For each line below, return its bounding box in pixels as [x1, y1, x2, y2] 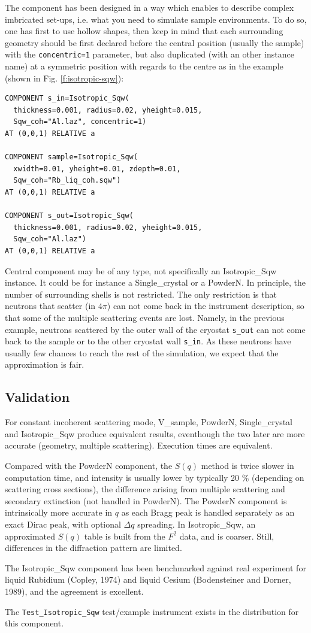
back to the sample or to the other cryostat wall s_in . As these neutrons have [5, 335, 291, 347]
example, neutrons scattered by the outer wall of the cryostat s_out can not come [5, 323, 306, 335]
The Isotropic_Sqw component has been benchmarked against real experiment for [5, 561, 306, 574]
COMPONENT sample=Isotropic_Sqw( [5, 153, 138, 162]
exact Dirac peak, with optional [5, 517, 121, 530]
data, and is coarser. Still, [179, 529, 274, 542]
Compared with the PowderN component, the [5, 459, 173, 471]
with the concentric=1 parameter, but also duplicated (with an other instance [5, 48, 294, 60]
